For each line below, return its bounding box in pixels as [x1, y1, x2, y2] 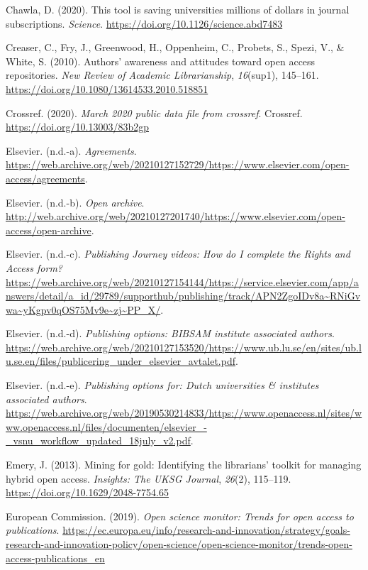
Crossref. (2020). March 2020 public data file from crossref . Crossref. [6, 105, 303, 120]
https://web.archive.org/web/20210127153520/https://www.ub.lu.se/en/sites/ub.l [6, 339, 362, 354]
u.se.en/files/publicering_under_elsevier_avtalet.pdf [6, 353, 235, 368]
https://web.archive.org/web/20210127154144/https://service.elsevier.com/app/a [6, 274, 359, 289]
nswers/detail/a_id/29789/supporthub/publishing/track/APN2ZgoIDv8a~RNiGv [6, 288, 361, 303]
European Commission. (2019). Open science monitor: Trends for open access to [6, 508, 354, 523]
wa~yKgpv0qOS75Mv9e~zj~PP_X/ [6, 302, 161, 317]
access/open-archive [6, 222, 91, 237]
